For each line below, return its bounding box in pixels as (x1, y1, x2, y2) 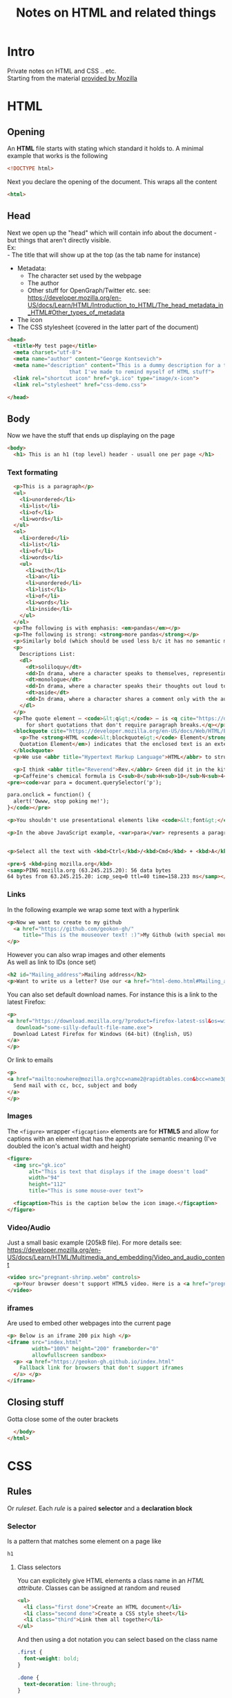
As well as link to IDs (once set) (7, 958, 97, 967)
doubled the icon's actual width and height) (7, 1141, 131, 1150)
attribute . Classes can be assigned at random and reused (17, 1584, 181, 1592)
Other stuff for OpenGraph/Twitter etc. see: (27, 286, 151, 294)
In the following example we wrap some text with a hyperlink (7, 905, 180, 913)
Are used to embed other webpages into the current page (7, 1319, 171, 1328)
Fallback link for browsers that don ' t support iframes (19, 1364, 184, 1372)
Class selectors (17, 1563, 61, 1571)
